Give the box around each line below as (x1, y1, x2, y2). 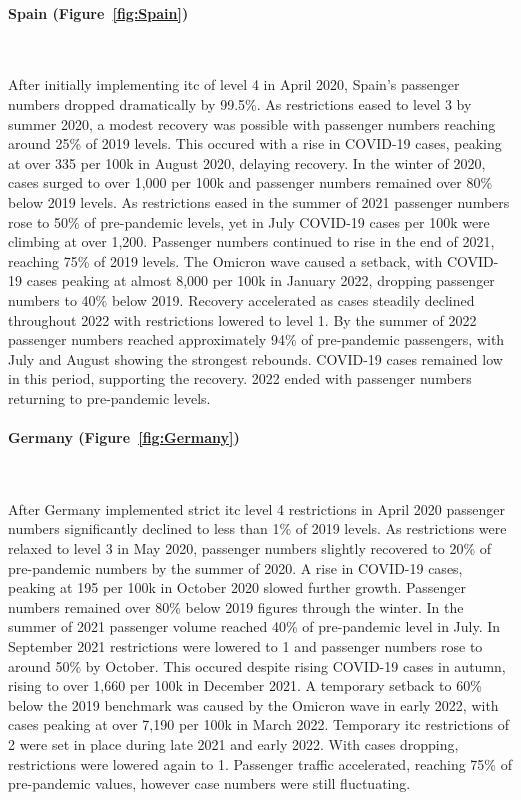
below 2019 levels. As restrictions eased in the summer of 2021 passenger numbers (8, 191, 510, 212)
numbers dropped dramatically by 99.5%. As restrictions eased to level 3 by (8, 93, 472, 114)
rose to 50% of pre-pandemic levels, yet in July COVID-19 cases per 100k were (8, 211, 490, 232)
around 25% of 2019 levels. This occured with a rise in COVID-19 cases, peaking (8, 133, 502, 154)
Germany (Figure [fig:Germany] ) (8, 427, 240, 448)
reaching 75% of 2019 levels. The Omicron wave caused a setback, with (8, 250, 443, 271)
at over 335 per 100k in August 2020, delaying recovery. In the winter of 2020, (8, 152, 486, 173)
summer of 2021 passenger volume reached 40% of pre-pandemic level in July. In (8, 616, 501, 637)
